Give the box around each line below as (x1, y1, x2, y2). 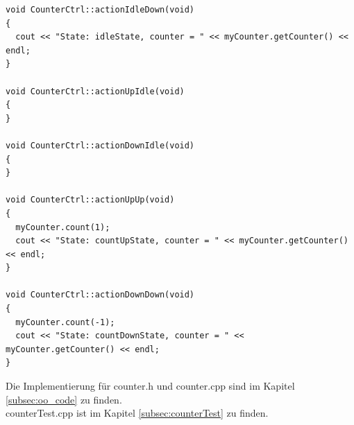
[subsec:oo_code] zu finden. (6, 392, 122, 406)
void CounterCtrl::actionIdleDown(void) (6, 5, 195, 15)
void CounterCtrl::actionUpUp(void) (6, 195, 175, 205)
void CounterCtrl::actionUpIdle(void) (6, 86, 185, 96)
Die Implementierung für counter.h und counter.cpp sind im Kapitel (6, 379, 295, 393)
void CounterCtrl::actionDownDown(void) (6, 290, 195, 300)
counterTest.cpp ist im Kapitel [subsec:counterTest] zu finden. (6, 406, 269, 420)
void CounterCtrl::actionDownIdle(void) (6, 140, 195, 150)
